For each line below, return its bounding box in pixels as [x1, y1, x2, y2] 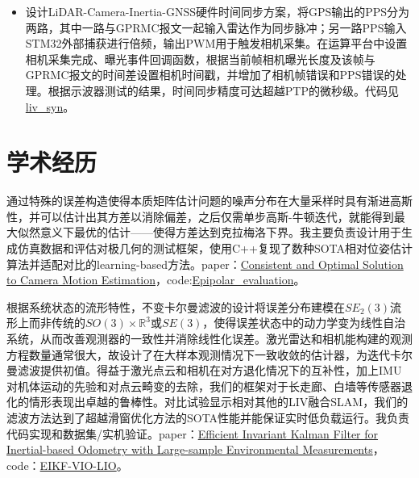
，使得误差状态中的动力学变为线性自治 [202, 314, 406, 331]
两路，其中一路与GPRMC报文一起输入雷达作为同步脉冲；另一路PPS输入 [25, 19, 407, 36]
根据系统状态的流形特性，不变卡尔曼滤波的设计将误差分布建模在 [6, 298, 345, 315]
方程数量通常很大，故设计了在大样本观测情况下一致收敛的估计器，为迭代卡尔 [6, 346, 413, 363]
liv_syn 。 [25, 98, 75, 115]
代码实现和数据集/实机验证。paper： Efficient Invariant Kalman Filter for [6, 425, 379, 442]
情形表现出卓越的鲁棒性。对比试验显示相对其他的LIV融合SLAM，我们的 [28, 393, 409, 410]
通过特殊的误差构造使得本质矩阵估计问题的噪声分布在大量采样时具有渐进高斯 [6, 192, 413, 209]
